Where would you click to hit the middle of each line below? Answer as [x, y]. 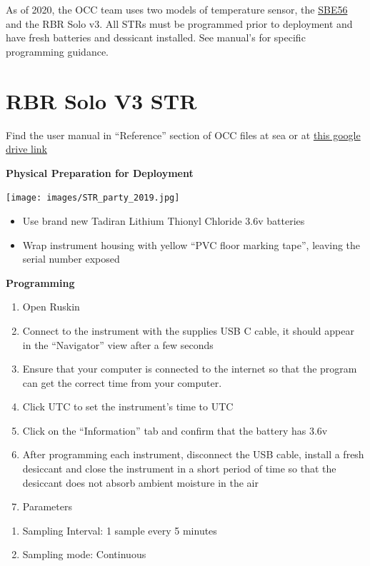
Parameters [47, 506]
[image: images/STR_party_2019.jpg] [93, 198]
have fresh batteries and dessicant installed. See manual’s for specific [156, 37]
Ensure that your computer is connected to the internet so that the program [190, 369]
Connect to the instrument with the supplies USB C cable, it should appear [188, 330]
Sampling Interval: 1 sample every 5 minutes [120, 530]
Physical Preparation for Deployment [100, 172]
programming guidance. [57, 51]
